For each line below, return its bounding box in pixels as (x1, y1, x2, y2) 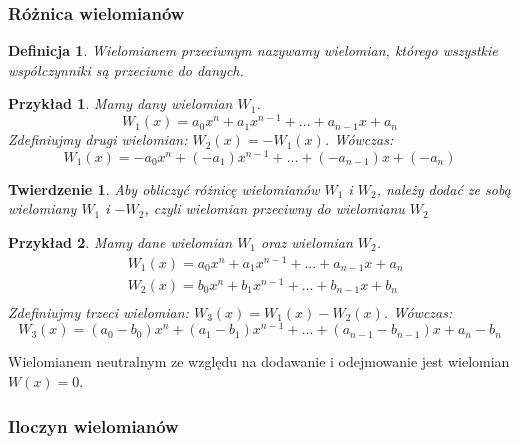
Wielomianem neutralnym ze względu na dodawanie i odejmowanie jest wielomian (8, 351, 510, 372)
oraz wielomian (261, 231, 353, 252)
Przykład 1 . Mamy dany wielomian (8, 93, 233, 114)
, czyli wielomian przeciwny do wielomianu (144, 198, 405, 219)
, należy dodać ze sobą (376, 178, 511, 199)
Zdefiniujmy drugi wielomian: (8, 129, 188, 150)
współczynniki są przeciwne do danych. (8, 59, 244, 80)
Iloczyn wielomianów (8, 413, 179, 438)
